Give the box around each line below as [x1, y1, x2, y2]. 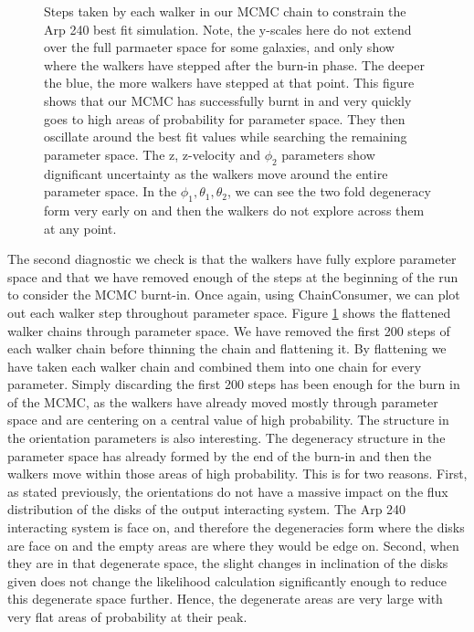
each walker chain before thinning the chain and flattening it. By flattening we [7, 339, 447, 358]
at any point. [44, 218, 117, 237]
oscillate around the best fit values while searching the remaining [44, 127, 407, 146]
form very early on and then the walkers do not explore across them [44, 200, 425, 219]
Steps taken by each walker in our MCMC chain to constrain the [44, 2, 406, 20]
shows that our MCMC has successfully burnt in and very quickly [44, 90, 412, 110]
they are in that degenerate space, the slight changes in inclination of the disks [7, 553, 448, 573]
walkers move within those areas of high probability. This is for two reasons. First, [7, 464, 468, 483]
